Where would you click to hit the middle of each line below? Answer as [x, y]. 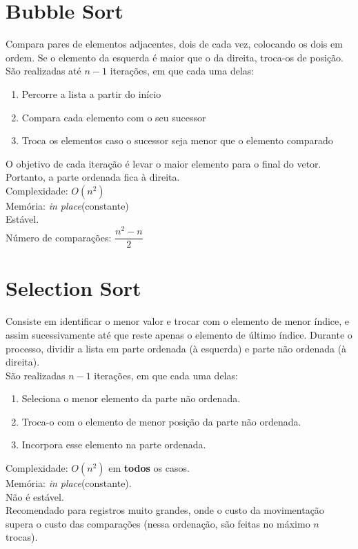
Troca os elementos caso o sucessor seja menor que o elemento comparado [177, 140]
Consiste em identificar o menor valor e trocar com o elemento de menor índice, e [178, 321]
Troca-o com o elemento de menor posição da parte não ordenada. [161, 421]
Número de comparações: [59, 237]
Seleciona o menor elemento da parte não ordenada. [131, 398]
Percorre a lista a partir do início [91, 93]
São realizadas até [43, 71]
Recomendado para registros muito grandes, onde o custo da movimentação [165, 510]
